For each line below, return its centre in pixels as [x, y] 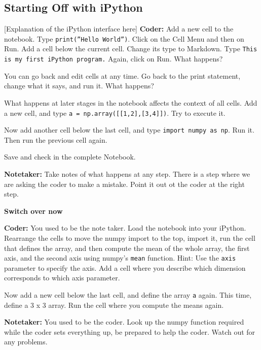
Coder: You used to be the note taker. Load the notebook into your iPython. [125, 228]
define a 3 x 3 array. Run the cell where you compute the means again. [114, 305]
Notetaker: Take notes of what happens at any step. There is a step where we [127, 174]
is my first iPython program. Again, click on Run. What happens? [114, 59]
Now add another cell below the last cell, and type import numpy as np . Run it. [129, 130]
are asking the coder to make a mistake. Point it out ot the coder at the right [124, 184]
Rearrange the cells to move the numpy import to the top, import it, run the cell [130, 238]
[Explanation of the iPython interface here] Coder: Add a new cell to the [119, 29]
